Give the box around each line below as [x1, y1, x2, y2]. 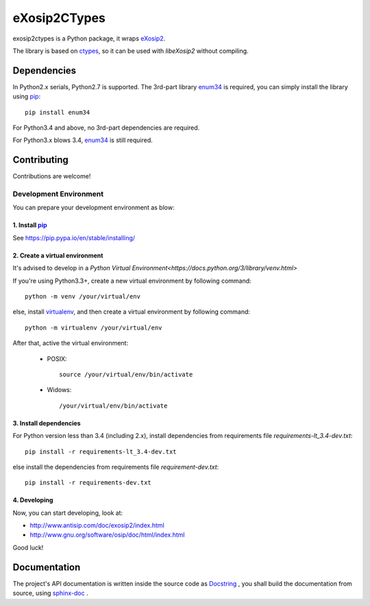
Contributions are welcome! [12, 172, 91, 180]
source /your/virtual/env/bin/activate [59, 371, 193, 378]
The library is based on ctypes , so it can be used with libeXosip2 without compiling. [12, 47, 249, 55]
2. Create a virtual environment [12, 251, 103, 259]
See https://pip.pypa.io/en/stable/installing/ [12, 233, 136, 242]
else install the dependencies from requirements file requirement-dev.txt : [12, 463, 219, 471]
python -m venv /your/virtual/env [25, 292, 140, 301]
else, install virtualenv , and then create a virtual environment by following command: [12, 307, 250, 316]
